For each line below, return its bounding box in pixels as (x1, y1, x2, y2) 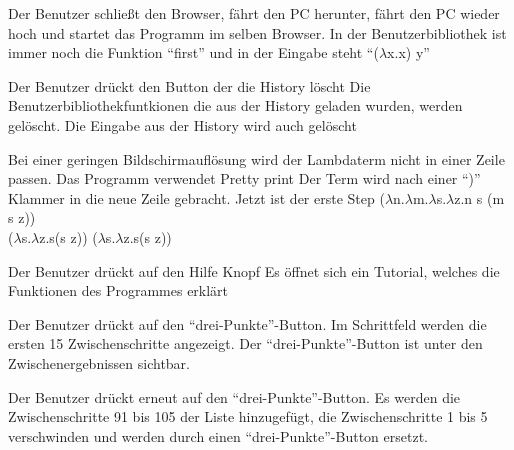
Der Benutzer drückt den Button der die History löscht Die (8, 75, 371, 96)
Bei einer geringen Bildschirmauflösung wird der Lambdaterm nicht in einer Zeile (8, 148, 505, 169)
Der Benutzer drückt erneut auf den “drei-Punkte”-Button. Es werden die (8, 386, 461, 407)
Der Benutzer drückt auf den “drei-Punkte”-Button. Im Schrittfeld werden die (8, 313, 487, 334)
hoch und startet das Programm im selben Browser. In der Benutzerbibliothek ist (8, 22, 507, 43)
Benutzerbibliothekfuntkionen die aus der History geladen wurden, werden (8, 95, 463, 116)
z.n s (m (454, 187, 505, 208)
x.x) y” (387, 42, 430, 63)
